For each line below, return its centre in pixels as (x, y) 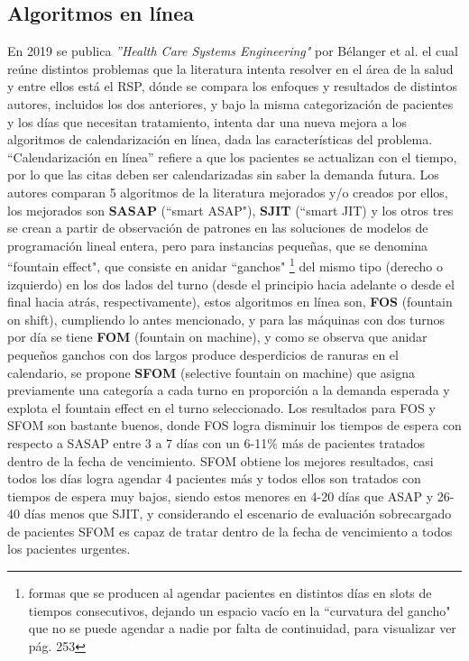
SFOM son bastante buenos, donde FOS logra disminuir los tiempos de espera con (234, 425)
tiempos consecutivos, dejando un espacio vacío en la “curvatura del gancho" (239, 610)
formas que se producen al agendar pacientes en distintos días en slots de (230, 593)
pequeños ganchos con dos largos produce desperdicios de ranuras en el (203, 354)
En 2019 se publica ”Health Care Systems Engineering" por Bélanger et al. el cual (233, 51)
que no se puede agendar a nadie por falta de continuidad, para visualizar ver (242, 628)
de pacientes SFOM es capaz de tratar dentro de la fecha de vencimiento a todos (230, 531)
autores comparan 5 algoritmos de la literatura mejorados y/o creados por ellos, (228, 192)
